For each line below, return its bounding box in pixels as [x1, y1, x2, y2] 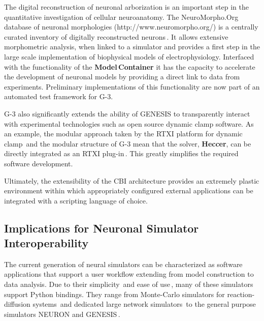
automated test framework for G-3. [4, 91, 113, 102]
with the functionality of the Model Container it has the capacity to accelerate [4, 61, 255, 72]
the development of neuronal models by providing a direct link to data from [4, 71, 240, 82]
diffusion [4, 299, 30, 309]
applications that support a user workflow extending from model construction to [4, 269, 254, 279]
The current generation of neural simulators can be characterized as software [4, 258, 243, 269]
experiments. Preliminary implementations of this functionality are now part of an [4, 81, 260, 92]
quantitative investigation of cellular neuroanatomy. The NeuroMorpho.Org [4, 11, 239, 22]
